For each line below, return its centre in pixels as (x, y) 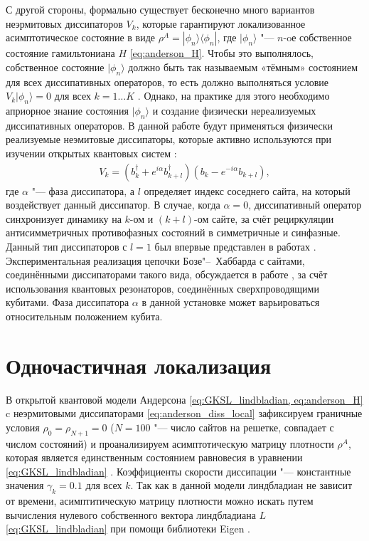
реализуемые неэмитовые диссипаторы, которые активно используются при (169, 139)
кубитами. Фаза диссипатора (68, 302)
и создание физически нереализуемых (234, 110)
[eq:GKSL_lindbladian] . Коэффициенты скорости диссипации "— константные (178, 471)
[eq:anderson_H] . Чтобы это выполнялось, (222, 53)
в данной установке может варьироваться (231, 302)
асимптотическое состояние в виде (81, 37)
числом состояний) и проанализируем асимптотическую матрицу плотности (170, 443)
